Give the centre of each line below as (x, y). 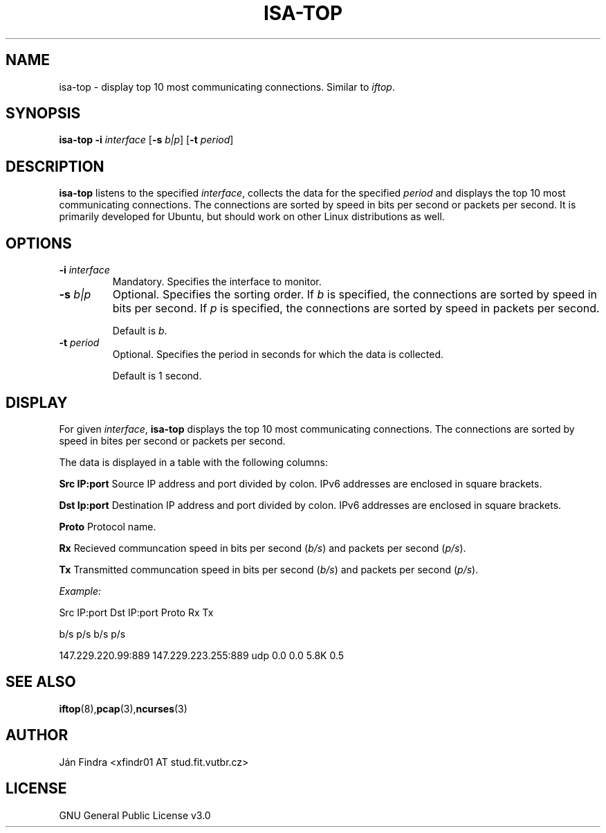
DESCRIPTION (55, 166)
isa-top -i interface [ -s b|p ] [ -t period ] (146, 140)
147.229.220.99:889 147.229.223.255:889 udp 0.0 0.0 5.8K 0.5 (202, 655)
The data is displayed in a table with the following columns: (193, 462)
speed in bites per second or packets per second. (172, 440)
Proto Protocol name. (108, 526)
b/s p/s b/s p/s (92, 634)
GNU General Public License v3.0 (135, 815)
